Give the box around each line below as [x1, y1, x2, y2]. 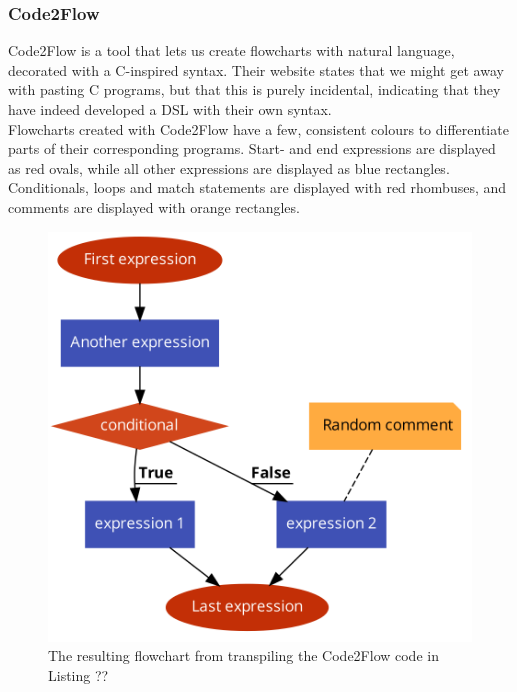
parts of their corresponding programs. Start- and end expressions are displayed [8, 138, 496, 159]
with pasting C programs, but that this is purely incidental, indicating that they [8, 79, 501, 100]
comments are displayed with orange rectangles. [8, 196, 300, 217]
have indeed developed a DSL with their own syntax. [8, 99, 332, 119]
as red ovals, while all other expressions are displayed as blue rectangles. [8, 157, 450, 178]
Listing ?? [48, 664, 109, 685]
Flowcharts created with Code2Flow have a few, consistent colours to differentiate [8, 118, 509, 139]
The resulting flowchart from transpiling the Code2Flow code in [48, 645, 439, 666]
